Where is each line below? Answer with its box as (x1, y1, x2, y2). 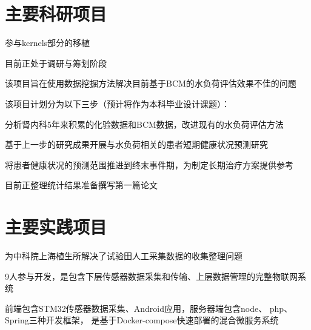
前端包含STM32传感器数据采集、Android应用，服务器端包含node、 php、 (5, 302, 293, 314)
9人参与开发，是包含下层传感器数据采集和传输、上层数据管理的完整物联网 (5, 269, 298, 282)
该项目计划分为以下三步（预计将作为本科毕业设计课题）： (5, 97, 230, 110)
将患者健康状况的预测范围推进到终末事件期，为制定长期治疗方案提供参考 (5, 158, 293, 171)
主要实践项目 (5, 214, 107, 239)
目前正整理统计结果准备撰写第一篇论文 (5, 179, 158, 191)
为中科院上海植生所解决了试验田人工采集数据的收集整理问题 (5, 249, 242, 262)
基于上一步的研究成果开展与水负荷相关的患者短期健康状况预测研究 (5, 138, 268, 151)
